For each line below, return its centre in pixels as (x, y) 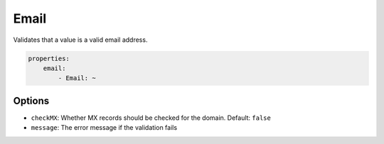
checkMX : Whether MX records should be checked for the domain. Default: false (151, 118)
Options (31, 100)
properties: (49, 58)
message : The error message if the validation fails (104, 128)
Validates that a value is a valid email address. (80, 40)
